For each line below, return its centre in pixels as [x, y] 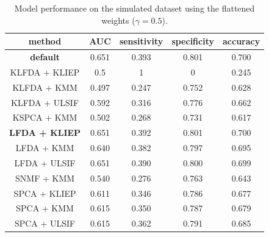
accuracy [242, 41]
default [45, 57]
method [45, 41]
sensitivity [141, 41]
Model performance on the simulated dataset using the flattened [134, 8]
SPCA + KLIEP [45, 193]
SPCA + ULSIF [45, 223]
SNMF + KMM [45, 178]
